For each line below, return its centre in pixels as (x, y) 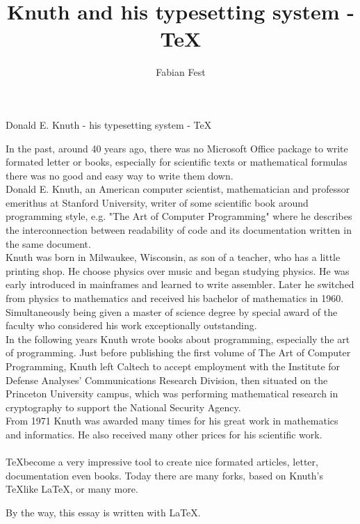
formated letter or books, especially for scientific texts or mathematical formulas (177, 162)
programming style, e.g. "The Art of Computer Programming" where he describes (179, 216)
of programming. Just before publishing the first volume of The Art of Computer (178, 352)
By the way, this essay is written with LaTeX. (103, 512)
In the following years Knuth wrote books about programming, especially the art (178, 339)
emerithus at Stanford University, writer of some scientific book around (157, 202)
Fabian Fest (181, 72)
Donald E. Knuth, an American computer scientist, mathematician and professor (178, 189)
